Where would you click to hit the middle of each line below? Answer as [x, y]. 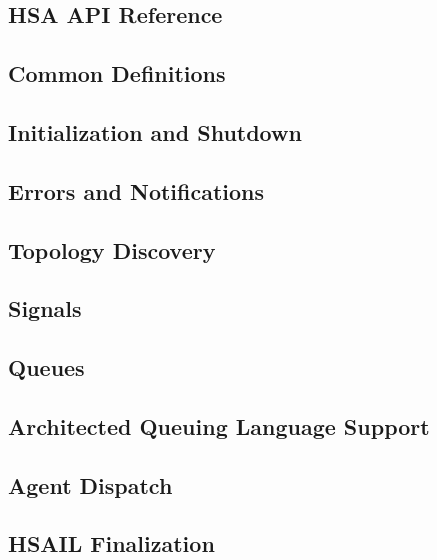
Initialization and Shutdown [155, 131]
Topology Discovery [112, 249]
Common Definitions [117, 73]
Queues [46, 367]
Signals [45, 308]
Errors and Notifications [136, 190]
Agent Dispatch [90, 484]
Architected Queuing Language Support [219, 425]
